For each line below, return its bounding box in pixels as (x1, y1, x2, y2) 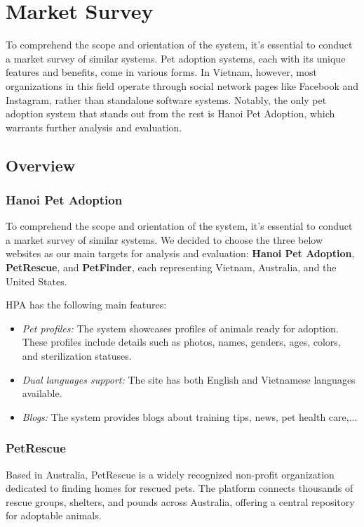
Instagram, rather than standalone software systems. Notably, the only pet (6, 92, 327, 107)
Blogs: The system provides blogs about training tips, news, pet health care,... (22, 409, 358, 424)
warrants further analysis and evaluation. (6, 119, 182, 134)
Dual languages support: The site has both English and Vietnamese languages (22, 372, 356, 386)
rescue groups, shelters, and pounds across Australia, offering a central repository (6, 494, 355, 509)
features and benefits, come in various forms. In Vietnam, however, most (6, 65, 317, 79)
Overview (6, 154, 76, 176)
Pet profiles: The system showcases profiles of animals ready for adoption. (22, 320, 339, 335)
